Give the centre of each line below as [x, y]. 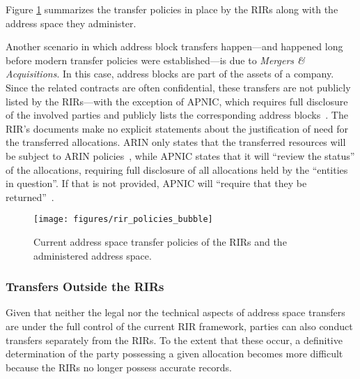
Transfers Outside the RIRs [85, 287]
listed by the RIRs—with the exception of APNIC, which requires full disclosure [177, 101]
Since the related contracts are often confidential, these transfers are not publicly [178, 87]
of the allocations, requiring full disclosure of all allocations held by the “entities [177, 169]
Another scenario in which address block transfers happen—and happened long [174, 46]
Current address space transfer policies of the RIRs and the [160, 241]
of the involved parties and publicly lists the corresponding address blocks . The [177, 115]
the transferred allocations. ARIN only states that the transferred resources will [176, 142]
